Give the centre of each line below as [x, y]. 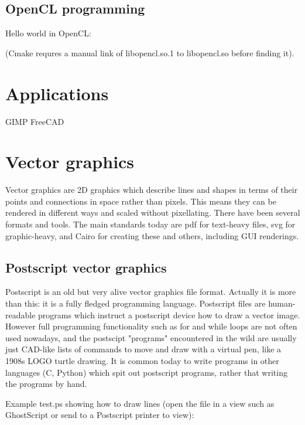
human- [282, 303]
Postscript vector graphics [86, 267]
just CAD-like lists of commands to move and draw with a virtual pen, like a [143, 349]
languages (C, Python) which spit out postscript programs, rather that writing [146, 372]
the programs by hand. [46, 384]
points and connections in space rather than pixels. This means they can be [141, 201]
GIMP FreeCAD [35, 121]
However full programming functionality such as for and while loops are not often [151, 326]
